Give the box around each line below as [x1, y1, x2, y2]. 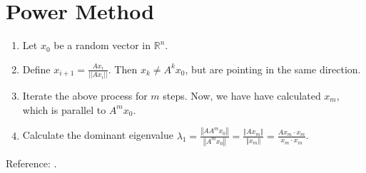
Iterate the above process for [22, 88, 148, 103]
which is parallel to [22, 102, 106, 117]
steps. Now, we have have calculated [163, 88, 321, 103]
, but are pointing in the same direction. [185, 61, 361, 76]
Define [22, 61, 51, 76]
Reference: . [6, 155, 57, 170]
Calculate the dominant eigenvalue [22, 127, 173, 142]
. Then [108, 61, 138, 76]
